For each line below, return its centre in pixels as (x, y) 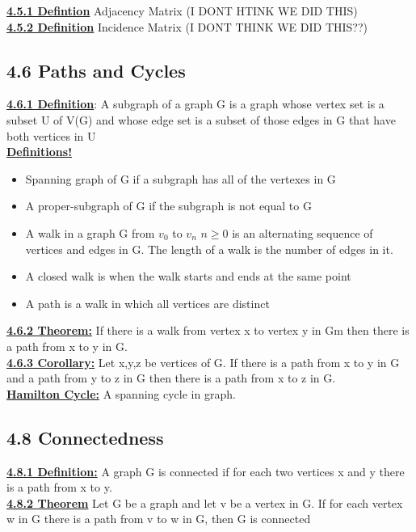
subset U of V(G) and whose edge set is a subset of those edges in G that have (201, 119)
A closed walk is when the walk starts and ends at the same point (188, 276)
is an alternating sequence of (303, 232)
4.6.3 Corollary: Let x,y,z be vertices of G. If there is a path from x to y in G (203, 362)
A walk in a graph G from (90, 232)
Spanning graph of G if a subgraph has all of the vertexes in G (181, 178)
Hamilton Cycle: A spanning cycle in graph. (121, 393)
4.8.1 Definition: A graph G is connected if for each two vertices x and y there (206, 471)
